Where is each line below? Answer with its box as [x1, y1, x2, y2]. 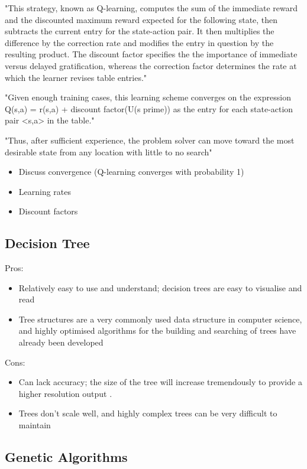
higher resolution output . [18, 387, 112, 399]
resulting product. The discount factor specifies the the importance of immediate [5, 48, 298, 60]
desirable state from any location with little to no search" [5, 145, 212, 158]
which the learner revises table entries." [5, 71, 147, 83]
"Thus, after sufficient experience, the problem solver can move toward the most [5, 133, 295, 146]
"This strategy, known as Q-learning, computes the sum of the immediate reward [5, 2, 298, 14]
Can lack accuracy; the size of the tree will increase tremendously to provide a [18, 376, 302, 388]
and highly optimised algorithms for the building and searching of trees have [18, 324, 296, 337]
